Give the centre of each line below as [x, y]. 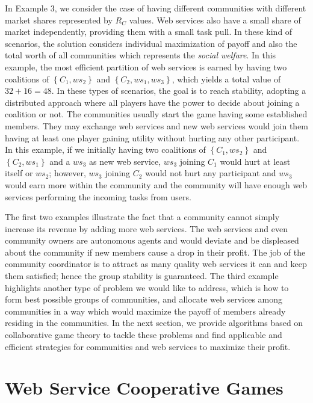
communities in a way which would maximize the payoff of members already [145, 311]
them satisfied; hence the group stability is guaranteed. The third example [142, 276]
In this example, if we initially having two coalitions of [105, 149]
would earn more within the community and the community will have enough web [156, 184]
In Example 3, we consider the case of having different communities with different [156, 8]
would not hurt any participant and [211, 173]
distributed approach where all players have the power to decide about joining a [152, 102]
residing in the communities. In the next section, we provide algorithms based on [154, 323]
